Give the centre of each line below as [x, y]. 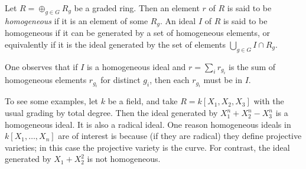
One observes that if [41, 66]
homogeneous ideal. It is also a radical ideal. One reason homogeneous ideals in [148, 124]
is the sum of [252, 66]
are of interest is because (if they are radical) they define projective [180, 136]
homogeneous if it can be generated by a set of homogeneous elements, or [138, 33]
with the [269, 101]
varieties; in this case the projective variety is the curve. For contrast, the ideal [147, 147]
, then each [170, 80]
